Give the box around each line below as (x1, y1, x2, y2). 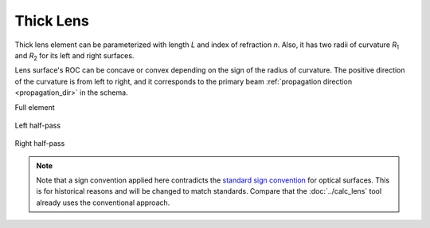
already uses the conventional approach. (36, 198, 170, 207)
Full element (14, 102, 55, 112)
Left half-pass (14, 120, 61, 130)
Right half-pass (14, 139, 65, 148)
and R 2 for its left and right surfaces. (14, 50, 135, 62)
